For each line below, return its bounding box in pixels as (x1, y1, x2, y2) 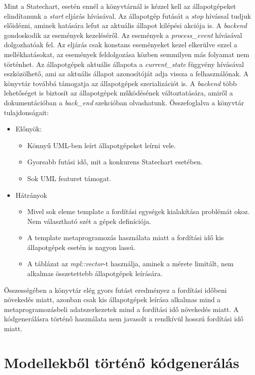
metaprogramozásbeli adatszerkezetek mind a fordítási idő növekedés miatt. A (4, 304, 239, 314)
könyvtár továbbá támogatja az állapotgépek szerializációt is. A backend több (4, 78, 237, 88)
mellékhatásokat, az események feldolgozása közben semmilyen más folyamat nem (4, 49, 250, 59)
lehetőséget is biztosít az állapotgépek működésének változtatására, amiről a (4, 88, 233, 98)
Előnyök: (15, 124, 42, 134)
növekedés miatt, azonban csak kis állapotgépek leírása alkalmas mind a (4, 294, 221, 305)
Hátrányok (15, 189, 48, 200)
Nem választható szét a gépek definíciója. (27, 216, 151, 226)
